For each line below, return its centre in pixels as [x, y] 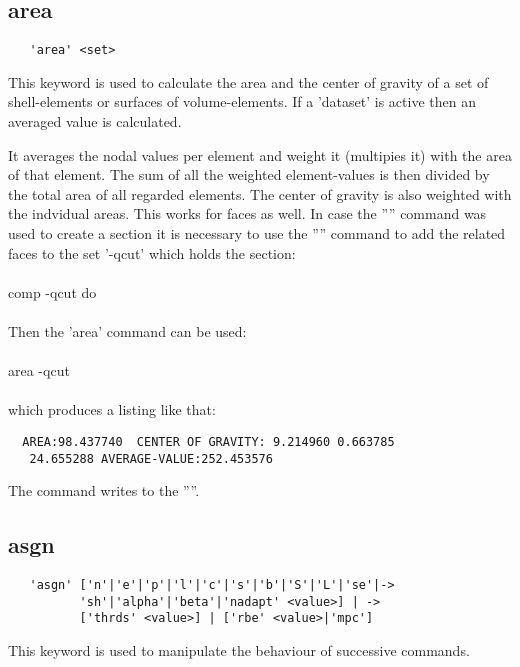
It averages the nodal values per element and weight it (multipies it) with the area [260, 154]
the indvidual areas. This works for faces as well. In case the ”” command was [247, 213]
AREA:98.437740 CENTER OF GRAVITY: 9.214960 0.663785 [208, 441]
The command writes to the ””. [104, 490]
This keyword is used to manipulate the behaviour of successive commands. [239, 650]
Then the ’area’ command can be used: [127, 330]
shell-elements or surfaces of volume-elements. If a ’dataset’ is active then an [242, 101]
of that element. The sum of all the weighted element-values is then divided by [249, 174]
